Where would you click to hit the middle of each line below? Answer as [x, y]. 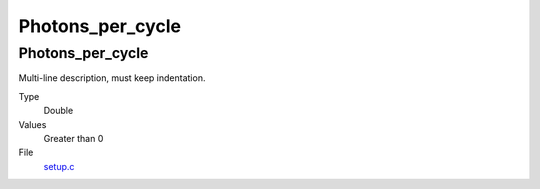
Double [58, 111]
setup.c [59, 166]
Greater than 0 [73, 138]
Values [32, 124]
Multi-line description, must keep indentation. [112, 78]
